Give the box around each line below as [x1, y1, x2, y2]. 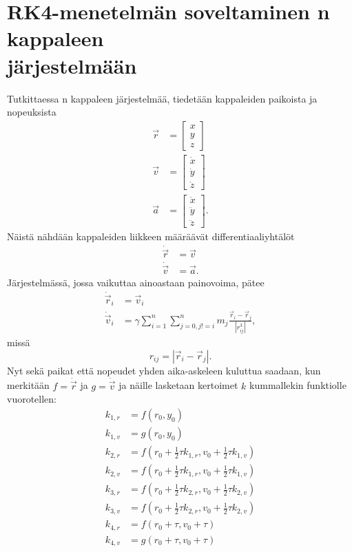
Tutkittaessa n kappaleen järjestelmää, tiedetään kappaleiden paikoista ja [7, 91, 318, 105]
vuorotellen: [7, 392, 57, 406]
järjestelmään [7, 51, 137, 79]
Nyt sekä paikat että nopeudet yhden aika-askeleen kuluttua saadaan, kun [7, 363, 321, 377]
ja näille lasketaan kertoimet [118, 378, 238, 392]
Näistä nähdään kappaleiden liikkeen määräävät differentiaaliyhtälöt [7, 229, 295, 244]
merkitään [7, 378, 50, 392]
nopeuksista [7, 105, 56, 119]
